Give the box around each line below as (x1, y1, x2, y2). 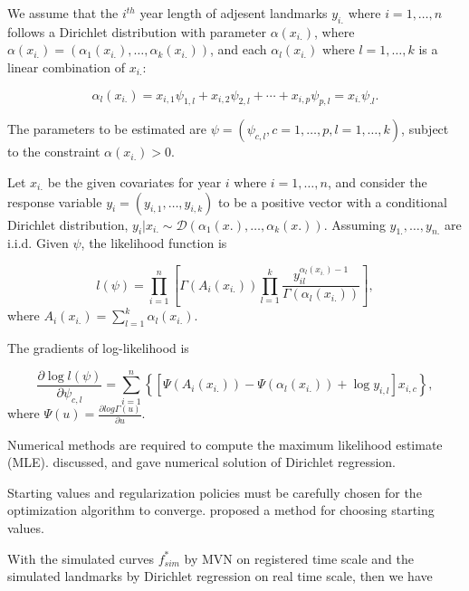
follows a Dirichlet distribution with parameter (7, 22, 266, 41)
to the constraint (7, 142, 100, 161)
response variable (7, 192, 102, 211)
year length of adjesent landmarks (139, 4, 328, 22)
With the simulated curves (7, 548, 154, 567)
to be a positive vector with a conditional (218, 192, 447, 211)
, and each (209, 40, 267, 59)
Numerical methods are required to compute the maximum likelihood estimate (7, 434, 443, 453)
